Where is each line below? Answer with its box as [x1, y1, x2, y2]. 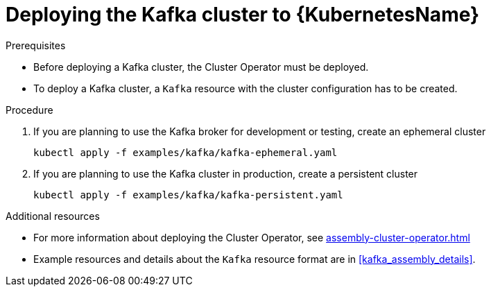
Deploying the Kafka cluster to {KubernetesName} [6, 3, 480, 26]
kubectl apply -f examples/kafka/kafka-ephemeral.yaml [33, 146, 338, 158]
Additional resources [6, 209, 100, 222]
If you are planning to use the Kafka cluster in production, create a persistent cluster [33, 167, 418, 180]
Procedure [6, 103, 53, 116]
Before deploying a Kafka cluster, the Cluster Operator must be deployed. [33, 60, 369, 73]
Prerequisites [6, 39, 66, 51]
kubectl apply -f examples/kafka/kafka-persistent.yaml [33, 189, 343, 200]
